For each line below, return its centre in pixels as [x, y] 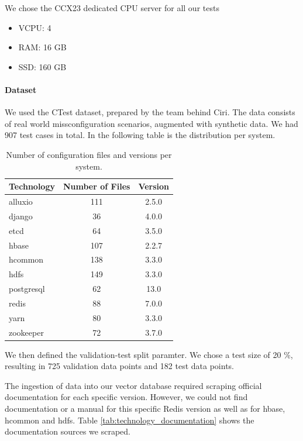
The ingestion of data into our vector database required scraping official [133, 385]
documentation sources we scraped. [68, 431]
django [21, 216]
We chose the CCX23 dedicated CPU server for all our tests [112, 8]
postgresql [27, 289]
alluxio [21, 201]
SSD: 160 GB [42, 66]
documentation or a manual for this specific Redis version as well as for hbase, [145, 409]
